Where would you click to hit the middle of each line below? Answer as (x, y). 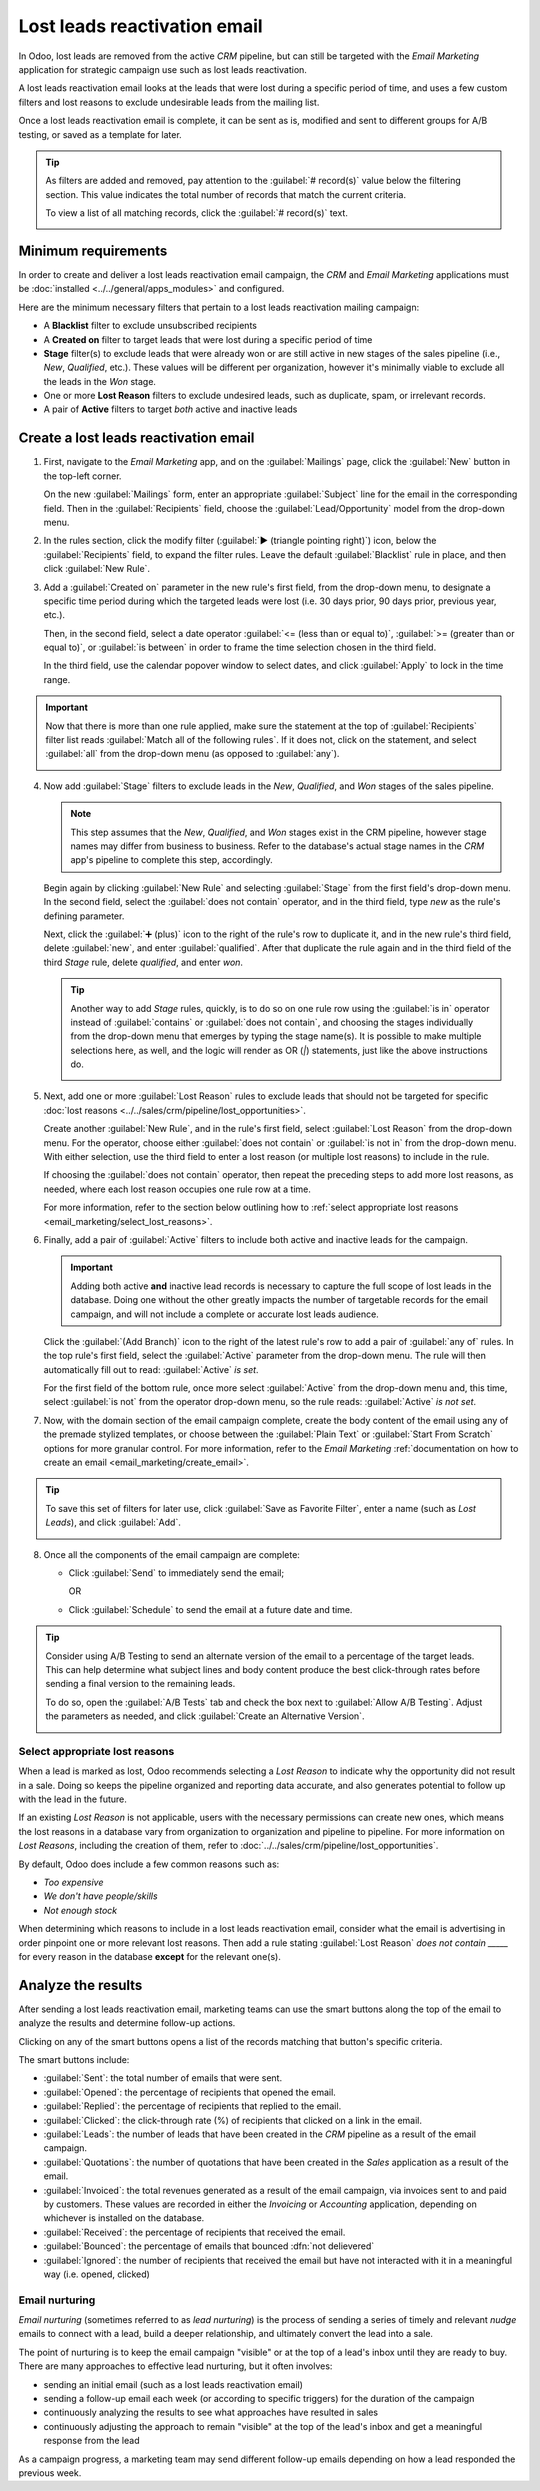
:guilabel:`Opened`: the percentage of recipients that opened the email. (190, 2092)
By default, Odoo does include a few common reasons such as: (149, 1864)
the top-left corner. (82, 476)
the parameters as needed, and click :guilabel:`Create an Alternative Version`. (205, 1716)
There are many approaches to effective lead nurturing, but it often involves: (175, 2366)
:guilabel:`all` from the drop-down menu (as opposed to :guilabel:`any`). (192, 754)
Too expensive (73, 1882)
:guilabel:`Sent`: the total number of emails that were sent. (163, 2078)
